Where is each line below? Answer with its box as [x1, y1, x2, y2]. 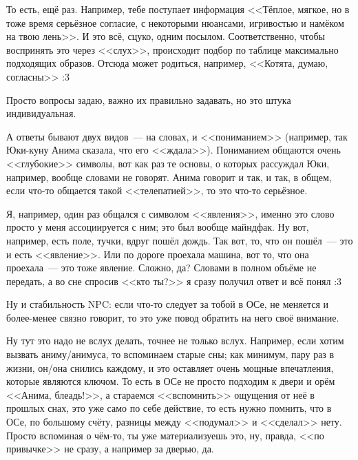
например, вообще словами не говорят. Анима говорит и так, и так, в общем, [6, 169, 332, 184]
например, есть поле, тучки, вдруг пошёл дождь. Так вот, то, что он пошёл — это [6, 233, 353, 247]
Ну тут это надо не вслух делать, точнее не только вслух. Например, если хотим [6, 333, 344, 348]
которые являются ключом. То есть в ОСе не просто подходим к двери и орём [6, 374, 335, 388]
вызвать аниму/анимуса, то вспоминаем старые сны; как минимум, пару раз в [6, 347, 335, 362]
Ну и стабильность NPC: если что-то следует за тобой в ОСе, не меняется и [6, 297, 328, 311]
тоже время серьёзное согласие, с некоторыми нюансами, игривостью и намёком [6, 15, 344, 30]
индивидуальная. [6, 106, 76, 121]
